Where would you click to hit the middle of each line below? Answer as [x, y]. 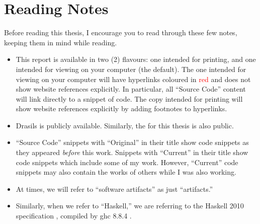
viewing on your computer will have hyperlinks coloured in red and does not [133, 79]
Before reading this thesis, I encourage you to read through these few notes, [121, 32]
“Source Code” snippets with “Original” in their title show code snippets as [132, 142]
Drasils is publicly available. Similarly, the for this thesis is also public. [125, 125]
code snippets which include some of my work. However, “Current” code [127, 162]
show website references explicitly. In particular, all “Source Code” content [131, 89]
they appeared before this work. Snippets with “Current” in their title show [132, 152]
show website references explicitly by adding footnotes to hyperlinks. [121, 108]
